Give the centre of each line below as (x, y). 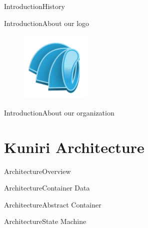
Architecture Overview (37, 171)
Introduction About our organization (59, 112)
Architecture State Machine (45, 221)
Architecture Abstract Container (53, 204)
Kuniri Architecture (74, 147)
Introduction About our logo (47, 23)
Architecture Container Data (47, 188)
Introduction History (34, 6)
